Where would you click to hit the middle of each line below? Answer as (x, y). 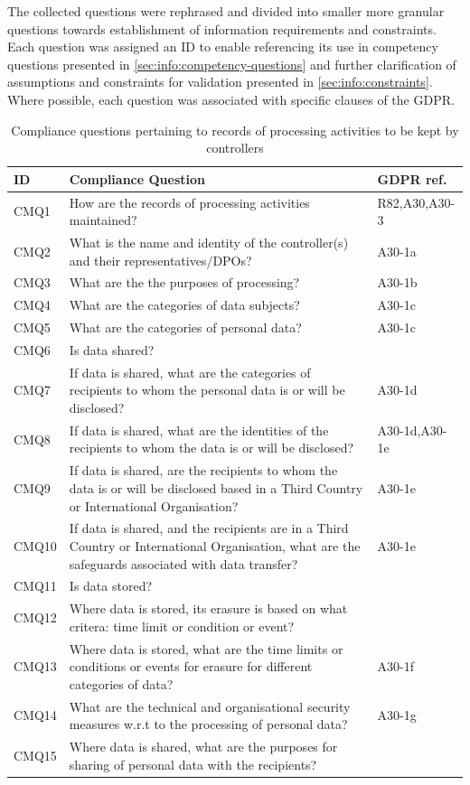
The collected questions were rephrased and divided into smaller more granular (226, 11)
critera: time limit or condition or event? (182, 626)
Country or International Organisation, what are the (215, 545)
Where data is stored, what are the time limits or (206, 648)
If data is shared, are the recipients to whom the (203, 470)
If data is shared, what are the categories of (190, 372)
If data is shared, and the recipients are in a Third (209, 528)
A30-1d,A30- (412, 430)
